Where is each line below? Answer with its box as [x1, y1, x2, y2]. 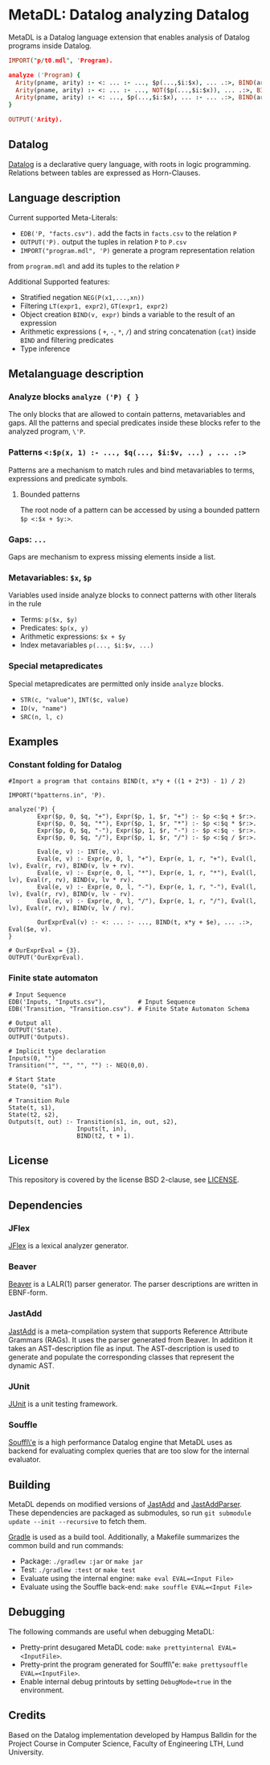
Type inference [19, 343, 71, 353]
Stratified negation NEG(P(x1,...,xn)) [19, 292, 145, 302]
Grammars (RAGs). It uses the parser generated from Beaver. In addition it [8, 1334, 253, 1344]
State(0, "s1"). [8, 1082, 63, 1090]
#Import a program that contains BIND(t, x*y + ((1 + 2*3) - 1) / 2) [8, 777, 247, 785]
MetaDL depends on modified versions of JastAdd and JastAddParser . [8, 1500, 243, 1509]
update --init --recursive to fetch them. [8, 1517, 147, 1526]
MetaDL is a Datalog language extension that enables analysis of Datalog [8, 32, 251, 42]
